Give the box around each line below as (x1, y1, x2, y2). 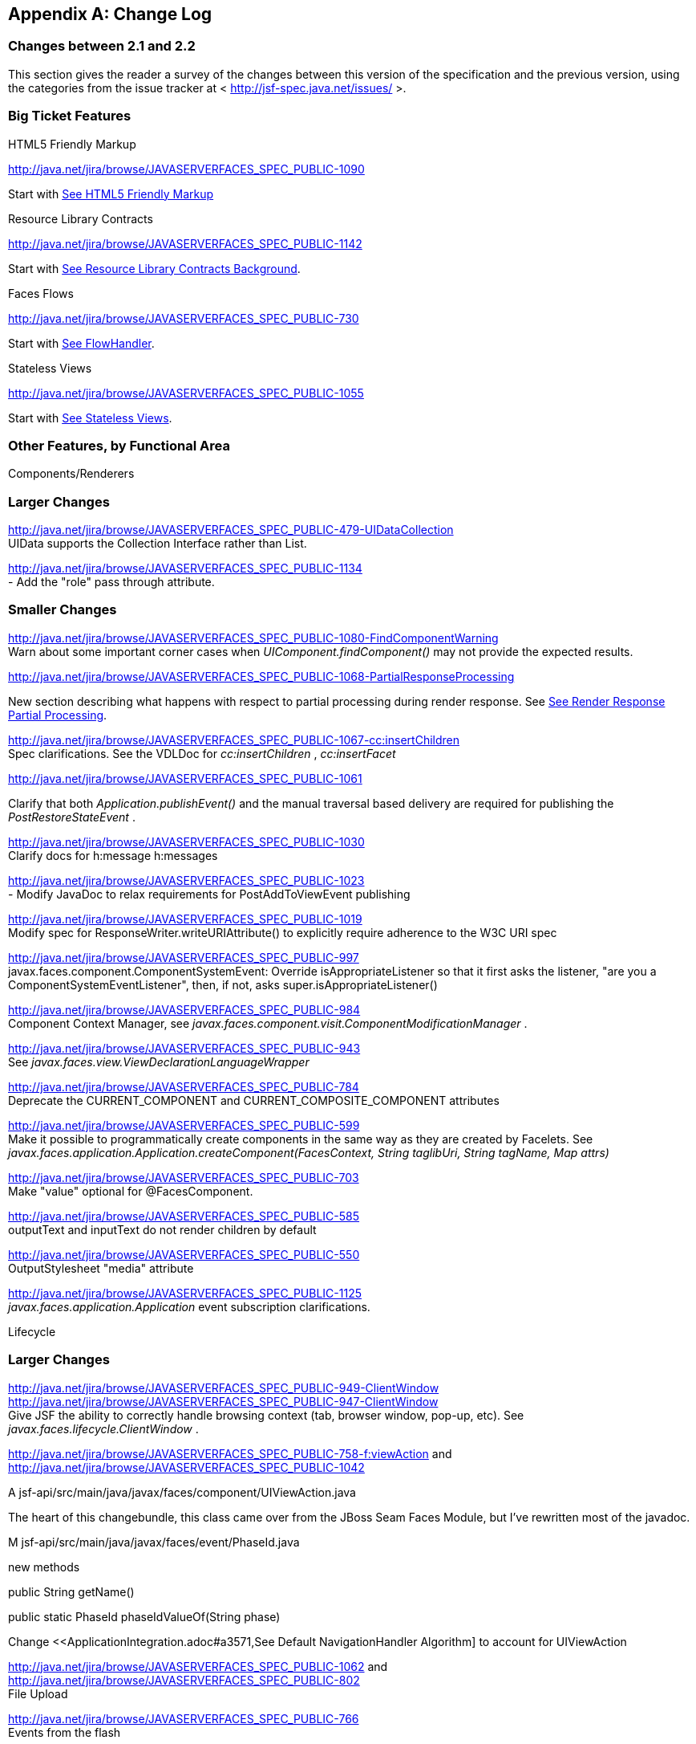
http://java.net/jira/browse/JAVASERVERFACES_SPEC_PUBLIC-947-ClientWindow (8, 1394, 439, 1408)
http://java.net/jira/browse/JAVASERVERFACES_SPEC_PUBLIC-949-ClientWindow (8, 1380, 439, 1395)
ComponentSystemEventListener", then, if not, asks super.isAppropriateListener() (8, 977, 438, 992)
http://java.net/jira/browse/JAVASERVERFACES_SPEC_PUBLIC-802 (8, 1673, 360, 1687)
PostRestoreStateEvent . (8, 809, 136, 824)
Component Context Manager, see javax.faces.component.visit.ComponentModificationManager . (8, 1016, 528, 1030)
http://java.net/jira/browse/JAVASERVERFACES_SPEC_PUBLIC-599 (8, 1118, 360, 1132)
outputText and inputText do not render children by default (8, 1222, 317, 1237)
